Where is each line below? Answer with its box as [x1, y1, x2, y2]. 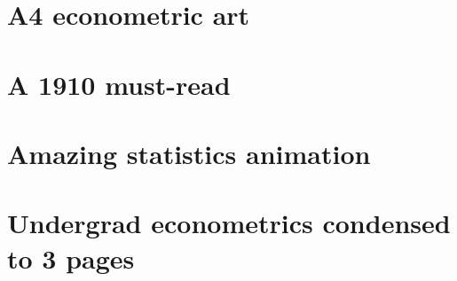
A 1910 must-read [7, 66, 231, 102]
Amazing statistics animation [7, 135, 371, 171]
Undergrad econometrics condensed [7, 205, 451, 241]
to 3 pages [7, 239, 135, 276]
